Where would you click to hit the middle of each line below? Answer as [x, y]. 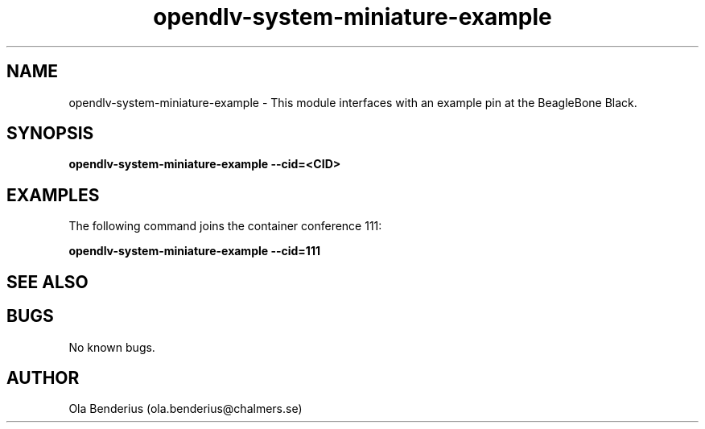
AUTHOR [43, 377]
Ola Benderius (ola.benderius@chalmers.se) [186, 409]
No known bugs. [112, 347]
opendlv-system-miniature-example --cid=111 [194, 251]
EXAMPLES [53, 195]
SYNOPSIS [50, 134]
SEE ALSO [47, 282]
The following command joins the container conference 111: [225, 226]
